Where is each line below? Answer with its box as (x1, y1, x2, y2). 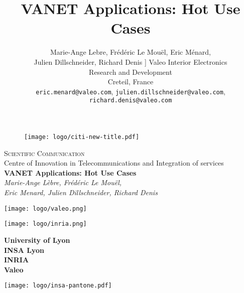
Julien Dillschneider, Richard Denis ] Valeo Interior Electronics (34, 56, 227, 67)
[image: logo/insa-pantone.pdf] (4, 282, 112, 289)
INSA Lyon (4, 244, 44, 255)
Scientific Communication (4, 148, 85, 158)
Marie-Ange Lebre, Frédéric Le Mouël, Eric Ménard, (50, 47, 211, 57)
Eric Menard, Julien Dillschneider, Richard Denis (4, 187, 158, 198)
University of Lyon (4, 234, 70, 245)
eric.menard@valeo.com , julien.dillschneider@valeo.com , (36, 86, 225, 96)
